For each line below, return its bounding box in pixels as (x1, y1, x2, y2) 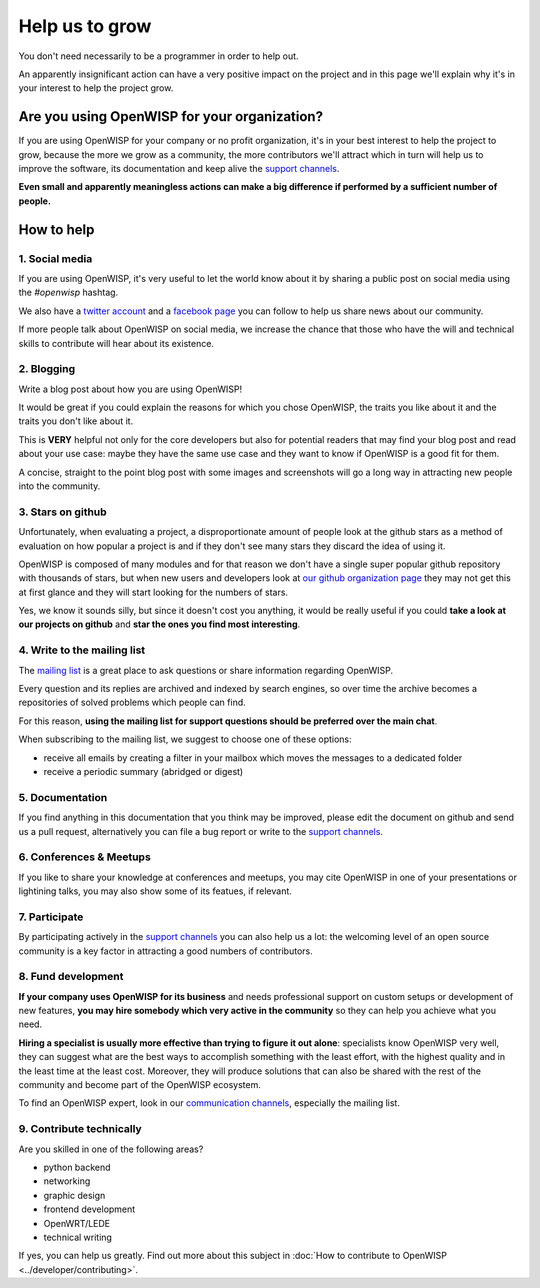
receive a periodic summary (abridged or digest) (43, 765, 244, 777)
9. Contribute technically (18, 1122, 142, 1136)
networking (43, 1175, 91, 1187)
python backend (43, 1161, 111, 1173)
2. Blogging (18, 362, 76, 376)
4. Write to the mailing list (18, 643, 146, 657)
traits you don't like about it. (18, 415, 134, 427)
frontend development (43, 1203, 136, 1215)
